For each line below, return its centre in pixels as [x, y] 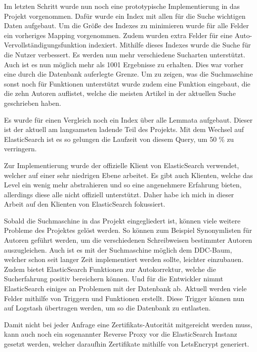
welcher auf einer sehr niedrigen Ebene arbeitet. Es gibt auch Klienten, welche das [128, 175]
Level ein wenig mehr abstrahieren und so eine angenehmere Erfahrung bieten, [123, 185]
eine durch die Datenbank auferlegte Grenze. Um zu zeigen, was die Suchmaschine [128, 74]
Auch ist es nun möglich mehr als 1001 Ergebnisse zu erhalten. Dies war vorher [124, 64]
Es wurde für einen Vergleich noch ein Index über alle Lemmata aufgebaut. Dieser [128, 119]
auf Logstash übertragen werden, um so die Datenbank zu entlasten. [107, 308]
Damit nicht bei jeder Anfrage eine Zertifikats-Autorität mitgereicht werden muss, [128, 324]
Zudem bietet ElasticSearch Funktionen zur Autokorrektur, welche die [110, 269]
